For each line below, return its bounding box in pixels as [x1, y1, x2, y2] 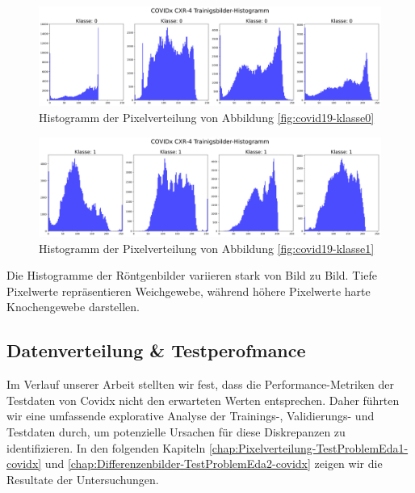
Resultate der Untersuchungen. [6, 470, 159, 487]
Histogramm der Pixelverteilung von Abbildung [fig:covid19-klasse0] [39, 108, 375, 125]
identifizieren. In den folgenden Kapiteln [6, 439, 206, 456]
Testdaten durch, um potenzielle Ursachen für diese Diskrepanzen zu [6, 423, 346, 440]
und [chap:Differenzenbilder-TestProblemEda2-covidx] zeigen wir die [44, 455, 383, 472]
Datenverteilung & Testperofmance [6, 338, 306, 363]
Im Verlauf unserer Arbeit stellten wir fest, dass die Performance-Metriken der [6, 376, 395, 393]
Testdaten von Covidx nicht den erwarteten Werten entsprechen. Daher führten [6, 391, 400, 408]
